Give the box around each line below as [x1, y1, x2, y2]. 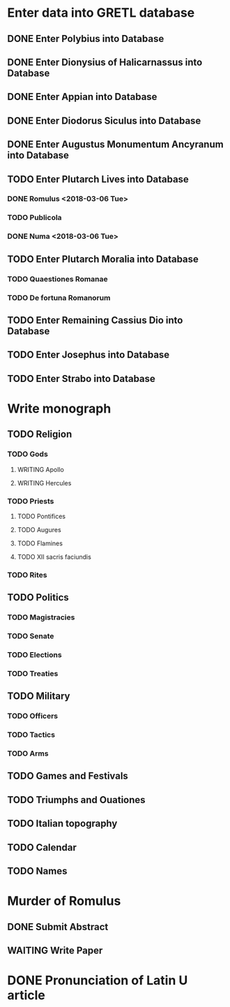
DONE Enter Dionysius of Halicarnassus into [7, 56, 203, 68]
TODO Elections [7, 649, 62, 659]
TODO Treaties [7, 668, 59, 678]
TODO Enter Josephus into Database [7, 349, 170, 361]
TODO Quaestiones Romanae [7, 274, 108, 284]
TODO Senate [7, 631, 54, 641]
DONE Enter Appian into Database [7, 91, 158, 103]
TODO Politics [7, 591, 70, 603]
